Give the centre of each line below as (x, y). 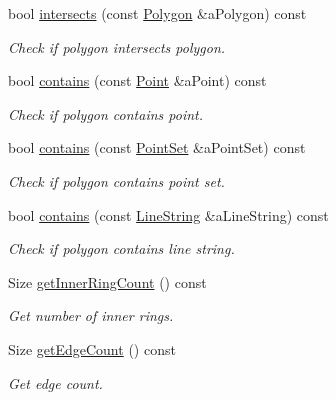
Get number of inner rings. (91, 315)
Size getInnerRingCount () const (107, 281)
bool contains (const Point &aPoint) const (137, 80)
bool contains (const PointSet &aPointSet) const (157, 147)
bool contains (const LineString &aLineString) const (168, 214)
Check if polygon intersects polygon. (117, 46)
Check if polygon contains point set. (116, 180)
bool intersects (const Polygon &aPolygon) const (157, 13)
